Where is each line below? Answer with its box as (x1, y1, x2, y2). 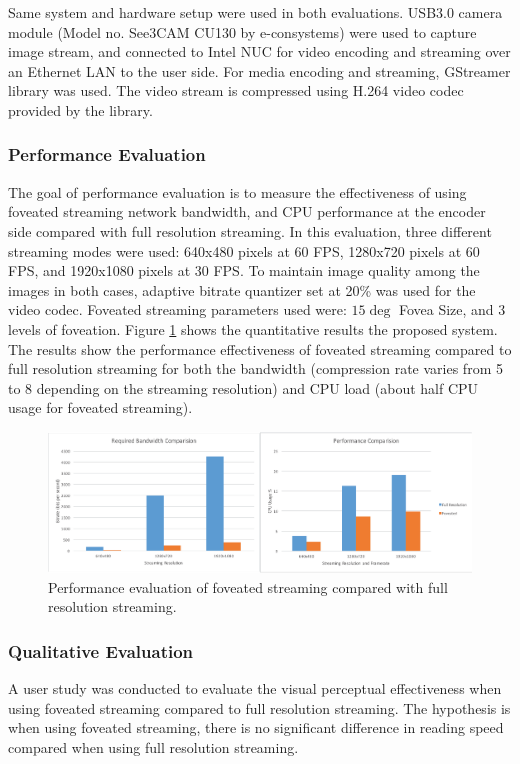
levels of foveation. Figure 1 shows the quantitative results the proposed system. (8, 318, 498, 339)
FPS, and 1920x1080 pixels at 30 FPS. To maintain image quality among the (8, 260, 480, 281)
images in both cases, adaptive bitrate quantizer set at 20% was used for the (8, 279, 476, 300)
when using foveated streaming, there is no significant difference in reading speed (8, 717, 504, 738)
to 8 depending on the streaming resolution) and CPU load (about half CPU (8, 377, 479, 398)
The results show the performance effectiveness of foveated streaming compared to (8, 338, 512, 359)
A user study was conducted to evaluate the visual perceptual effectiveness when (8, 678, 502, 699)
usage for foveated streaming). (8, 397, 193, 418)
